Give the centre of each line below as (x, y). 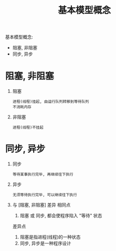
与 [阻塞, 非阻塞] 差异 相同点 (41, 205)
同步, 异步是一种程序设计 (45, 243)
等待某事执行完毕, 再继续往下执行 (43, 174)
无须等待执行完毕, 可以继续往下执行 (45, 195)
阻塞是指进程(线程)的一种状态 (50, 237)
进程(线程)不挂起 (28, 128)
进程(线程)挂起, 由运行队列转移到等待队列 (51, 102)
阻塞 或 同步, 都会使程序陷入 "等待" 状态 (61, 216)
